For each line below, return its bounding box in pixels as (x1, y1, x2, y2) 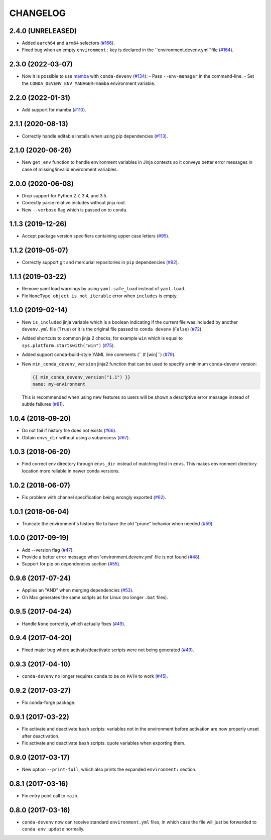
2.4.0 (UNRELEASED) (9, 27, 77, 35)
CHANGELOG (9, 8, 66, 19)
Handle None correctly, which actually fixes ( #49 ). (22, 621, 125, 627)
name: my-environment (32, 381, 86, 387)
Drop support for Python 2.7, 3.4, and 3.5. (22, 192, 108, 198)
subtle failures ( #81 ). (22, 401, 65, 407)
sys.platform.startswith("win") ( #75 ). (22, 342, 115, 348)
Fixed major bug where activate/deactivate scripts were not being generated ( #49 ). (22, 647, 194, 653)
